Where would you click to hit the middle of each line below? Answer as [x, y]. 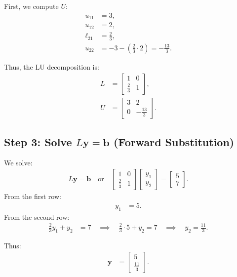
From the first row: [33, 196]
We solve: [18, 162]
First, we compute [31, 6]
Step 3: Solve [38, 142]
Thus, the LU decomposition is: [52, 66]
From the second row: [37, 217]
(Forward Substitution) [174, 142]
